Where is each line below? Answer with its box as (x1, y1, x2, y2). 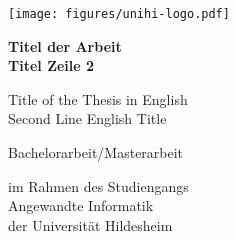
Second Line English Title (8, 108, 167, 129)
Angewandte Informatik (8, 195, 154, 216)
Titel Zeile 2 (8, 55, 95, 76)
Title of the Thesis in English (8, 88, 188, 109)
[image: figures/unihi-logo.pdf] (8, 7, 230, 21)
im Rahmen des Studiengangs (8, 175, 189, 196)
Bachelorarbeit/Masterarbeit (8, 142, 184, 163)
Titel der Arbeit (8, 35, 122, 56)
